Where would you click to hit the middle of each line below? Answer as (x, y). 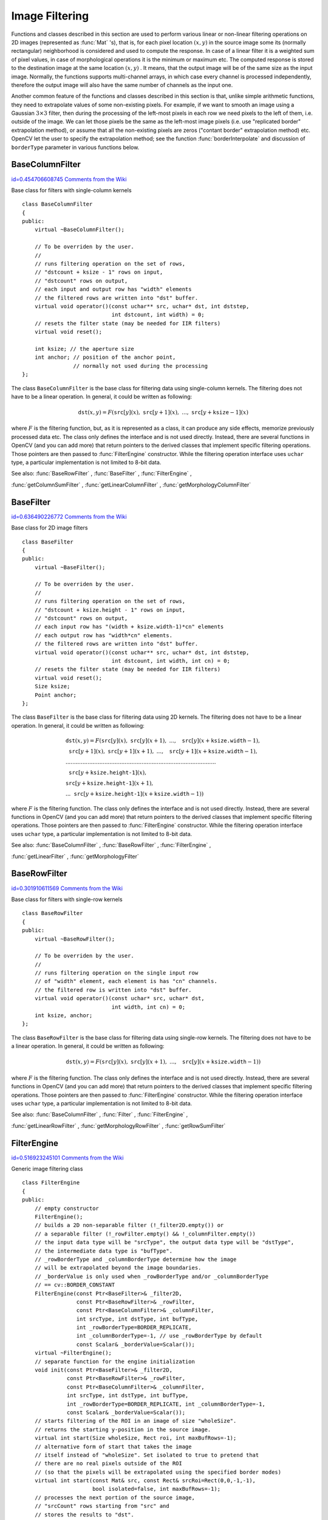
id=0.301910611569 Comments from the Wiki (67, 888)
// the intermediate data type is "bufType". (104, 1251)
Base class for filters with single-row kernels (67, 899)
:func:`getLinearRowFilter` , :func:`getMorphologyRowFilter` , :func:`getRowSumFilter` (118, 1125)
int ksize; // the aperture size (84, 349)
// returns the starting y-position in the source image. (123, 1429)
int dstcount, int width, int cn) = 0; (171, 661)
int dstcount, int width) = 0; (158, 315)
